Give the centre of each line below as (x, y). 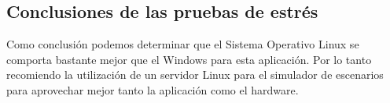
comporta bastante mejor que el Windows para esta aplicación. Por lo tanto (189, 59)
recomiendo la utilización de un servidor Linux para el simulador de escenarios (195, 75)
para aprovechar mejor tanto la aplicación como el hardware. (153, 89)
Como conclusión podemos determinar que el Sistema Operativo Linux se (183, 44)
